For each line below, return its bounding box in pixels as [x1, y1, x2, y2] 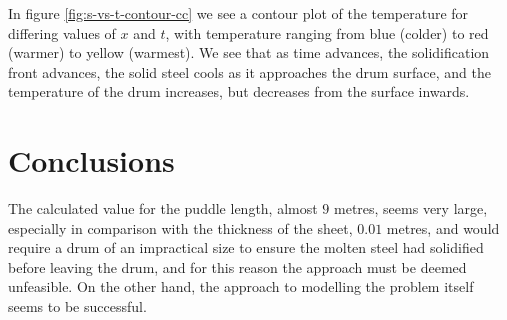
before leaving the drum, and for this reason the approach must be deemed [8, 256, 467, 277]
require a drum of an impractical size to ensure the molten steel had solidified [8, 237, 484, 258]
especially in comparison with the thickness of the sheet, [8, 217, 353, 238]
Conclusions [8, 140, 175, 181]
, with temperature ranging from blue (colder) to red [165, 22, 489, 43]
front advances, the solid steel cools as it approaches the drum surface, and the [8, 61, 491, 82]
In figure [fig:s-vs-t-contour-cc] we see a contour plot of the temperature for [8, 3, 469, 23]
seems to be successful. [8, 296, 147, 317]
